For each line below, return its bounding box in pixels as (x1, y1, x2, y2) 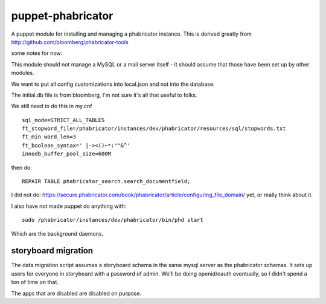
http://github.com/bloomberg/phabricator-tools (11, 38, 129, 45)
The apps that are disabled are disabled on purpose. (11, 289, 142, 297)
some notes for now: (11, 50, 63, 57)
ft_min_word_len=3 (22, 134, 77, 140)
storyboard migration (11, 245, 94, 256)
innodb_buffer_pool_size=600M (22, 150, 112, 157)
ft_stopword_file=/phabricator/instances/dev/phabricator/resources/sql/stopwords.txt (22, 125, 286, 132)
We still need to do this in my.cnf (11, 103, 93, 110)
